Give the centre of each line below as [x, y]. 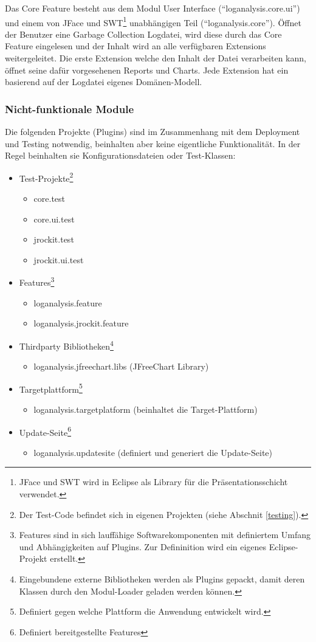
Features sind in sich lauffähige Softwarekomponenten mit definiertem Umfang [165, 535]
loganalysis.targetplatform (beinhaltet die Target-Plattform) [146, 409]
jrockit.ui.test [59, 259]
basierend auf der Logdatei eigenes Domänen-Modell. [104, 82]
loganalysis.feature [68, 302]
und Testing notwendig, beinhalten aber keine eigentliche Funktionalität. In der [153, 143]
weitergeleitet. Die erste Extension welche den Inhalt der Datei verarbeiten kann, [156, 58]
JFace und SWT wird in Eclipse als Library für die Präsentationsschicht [153, 482]
